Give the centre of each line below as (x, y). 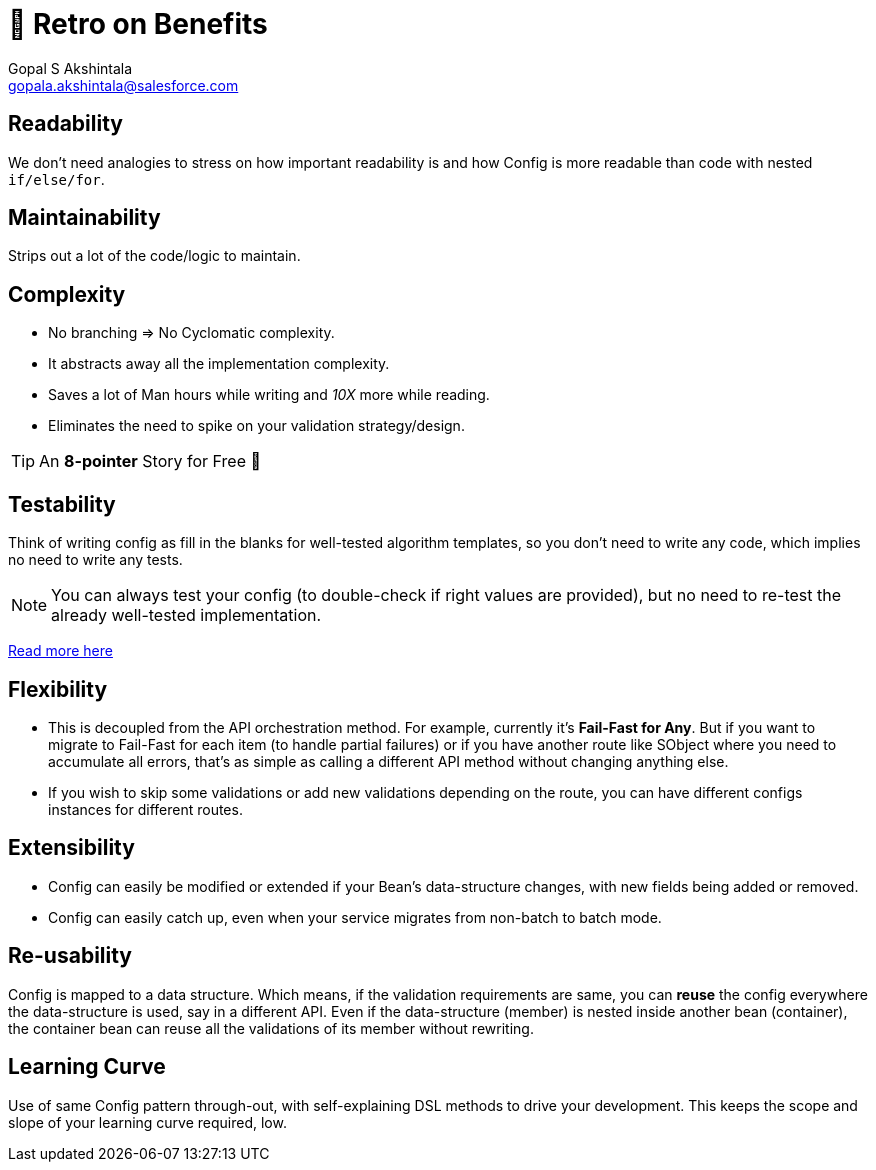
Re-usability (70, 956)
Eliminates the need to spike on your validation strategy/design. (256, 426)
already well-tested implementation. (186, 615)
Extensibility (71, 848)
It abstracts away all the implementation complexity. (219, 364)
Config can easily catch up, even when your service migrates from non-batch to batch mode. (355, 917)
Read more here (60, 651)
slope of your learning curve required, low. (147, 1122)
